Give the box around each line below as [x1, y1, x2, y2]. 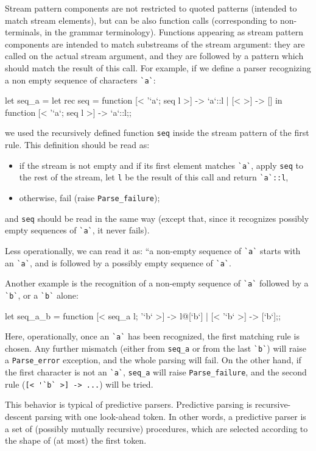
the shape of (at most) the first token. [5, 434, 147, 447]
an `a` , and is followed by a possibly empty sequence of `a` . [5, 256, 231, 269]
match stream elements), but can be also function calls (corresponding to [5, 13, 278, 26]
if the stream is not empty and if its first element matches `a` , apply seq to [19, 158, 303, 171]
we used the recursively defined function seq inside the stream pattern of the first [5, 126, 309, 139]
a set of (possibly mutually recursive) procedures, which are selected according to [5, 422, 308, 435]
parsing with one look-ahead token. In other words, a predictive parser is [35, 410, 306, 423]
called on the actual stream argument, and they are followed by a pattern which [5, 49, 304, 62]
